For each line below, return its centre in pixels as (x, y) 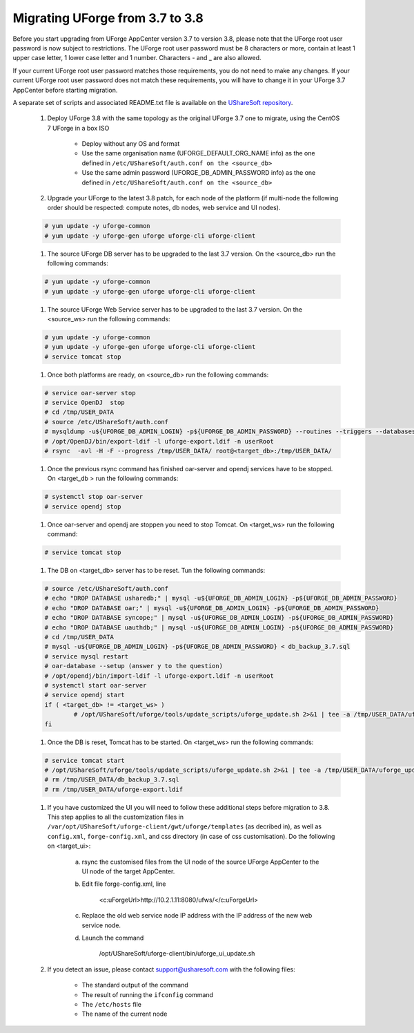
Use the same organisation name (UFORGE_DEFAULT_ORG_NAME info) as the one (198, 153)
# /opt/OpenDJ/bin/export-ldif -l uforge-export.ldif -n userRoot (159, 441)
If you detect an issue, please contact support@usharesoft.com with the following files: (171, 969)
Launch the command (113, 938)
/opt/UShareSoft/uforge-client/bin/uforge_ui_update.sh (177, 954)
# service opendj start (85, 695)
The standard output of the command (135, 985)
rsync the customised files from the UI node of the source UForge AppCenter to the (200, 862)
